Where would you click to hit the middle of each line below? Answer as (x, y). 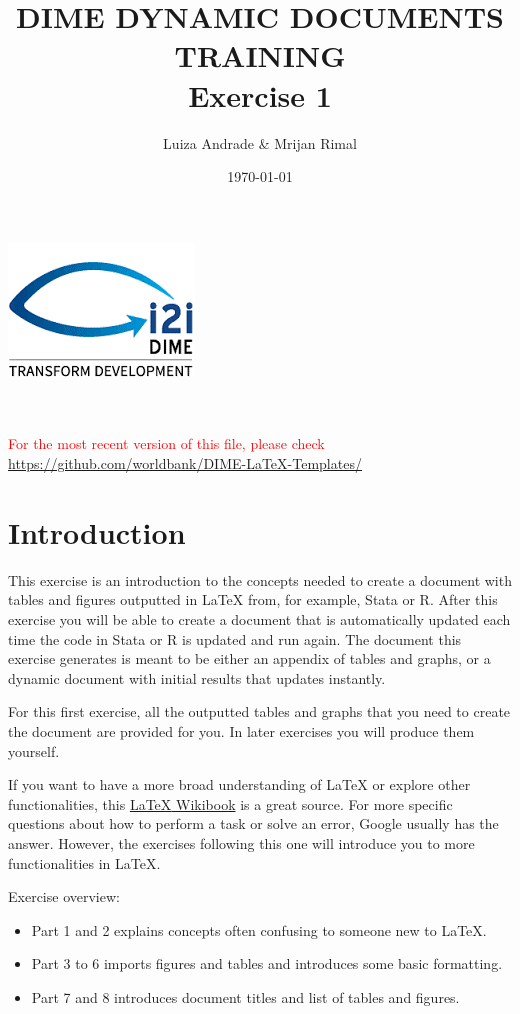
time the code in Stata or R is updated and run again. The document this (235, 638)
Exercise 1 (260, 94)
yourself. (34, 750)
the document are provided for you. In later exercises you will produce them (241, 730)
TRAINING (260, 55)
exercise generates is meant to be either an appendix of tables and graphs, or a (249, 658)
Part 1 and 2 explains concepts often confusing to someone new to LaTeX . (259, 929)
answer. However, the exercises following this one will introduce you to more (241, 842)
